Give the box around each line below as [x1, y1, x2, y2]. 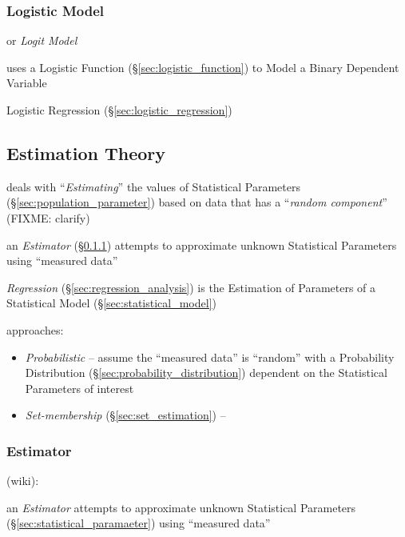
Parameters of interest [25, 379, 134, 396]
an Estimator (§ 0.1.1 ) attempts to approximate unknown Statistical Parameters [6, 236, 397, 253]
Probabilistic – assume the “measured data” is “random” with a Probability [25, 348, 395, 365]
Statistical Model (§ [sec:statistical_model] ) [6, 295, 216, 311]
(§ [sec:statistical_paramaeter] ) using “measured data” [6, 515, 271, 531]
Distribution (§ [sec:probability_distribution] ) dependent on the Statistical [25, 364, 387, 381]
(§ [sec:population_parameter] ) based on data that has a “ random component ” [6, 194, 387, 210]
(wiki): [6, 472, 39, 489]
